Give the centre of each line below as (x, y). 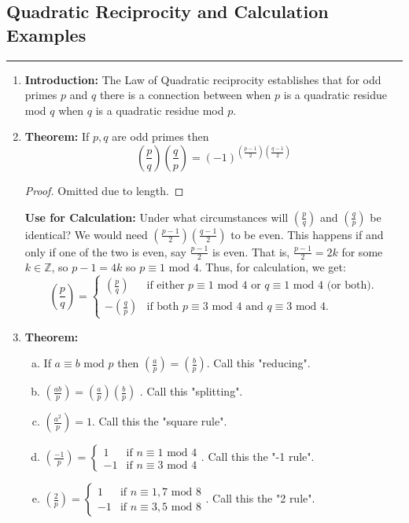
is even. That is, (251, 251)
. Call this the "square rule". (159, 421)
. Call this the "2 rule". (260, 498)
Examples (46, 34)
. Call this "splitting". (191, 391)
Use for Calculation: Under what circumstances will (157, 217)
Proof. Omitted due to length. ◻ (104, 190)
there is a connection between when (185, 95)
